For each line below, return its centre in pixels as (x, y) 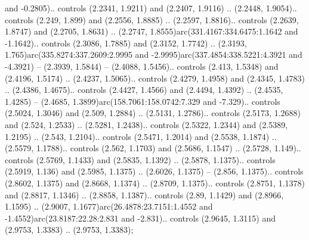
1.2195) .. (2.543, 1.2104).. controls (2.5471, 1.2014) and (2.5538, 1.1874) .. (141, 136)
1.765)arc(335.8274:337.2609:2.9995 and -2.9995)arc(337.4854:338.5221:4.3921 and (154, 54)
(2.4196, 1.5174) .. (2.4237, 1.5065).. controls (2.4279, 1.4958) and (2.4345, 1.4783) (155, 78)
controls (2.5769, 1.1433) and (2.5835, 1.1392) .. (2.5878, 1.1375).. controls (140, 159)
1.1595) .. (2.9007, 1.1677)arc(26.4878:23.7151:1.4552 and (109, 206)
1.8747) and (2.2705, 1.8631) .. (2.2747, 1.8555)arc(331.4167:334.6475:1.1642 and (152, 31)
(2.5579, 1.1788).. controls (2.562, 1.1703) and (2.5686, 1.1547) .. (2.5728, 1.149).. (153, 148)
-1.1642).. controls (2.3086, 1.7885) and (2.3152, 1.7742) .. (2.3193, (126, 43)
